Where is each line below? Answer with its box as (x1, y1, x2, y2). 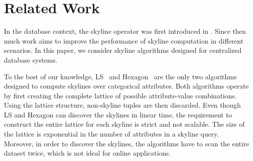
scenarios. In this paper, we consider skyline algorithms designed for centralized (4, 45, 242, 55)
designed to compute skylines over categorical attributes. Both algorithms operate (4, 81, 249, 91)
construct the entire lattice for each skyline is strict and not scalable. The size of (4, 119, 245, 129)
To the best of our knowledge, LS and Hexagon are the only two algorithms (4, 71, 237, 81)
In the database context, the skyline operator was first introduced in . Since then (4, 26, 246, 36)
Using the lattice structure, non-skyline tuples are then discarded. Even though (4, 100, 241, 110)
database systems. (4, 54, 58, 65)
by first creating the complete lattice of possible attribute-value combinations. (4, 90, 237, 100)
